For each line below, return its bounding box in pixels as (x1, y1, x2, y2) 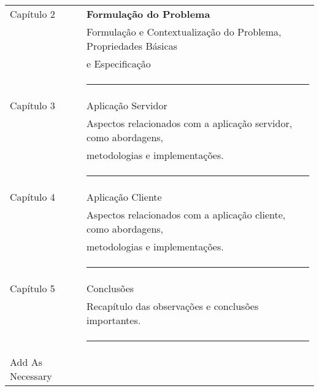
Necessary (10, 369, 52, 383)
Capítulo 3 (10, 98, 55, 112)
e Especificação (86, 56, 151, 71)
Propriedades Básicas (86, 39, 177, 53)
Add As (10, 355, 42, 369)
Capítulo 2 (10, 7, 55, 21)
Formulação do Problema (86, 7, 210, 21)
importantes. (86, 313, 141, 327)
